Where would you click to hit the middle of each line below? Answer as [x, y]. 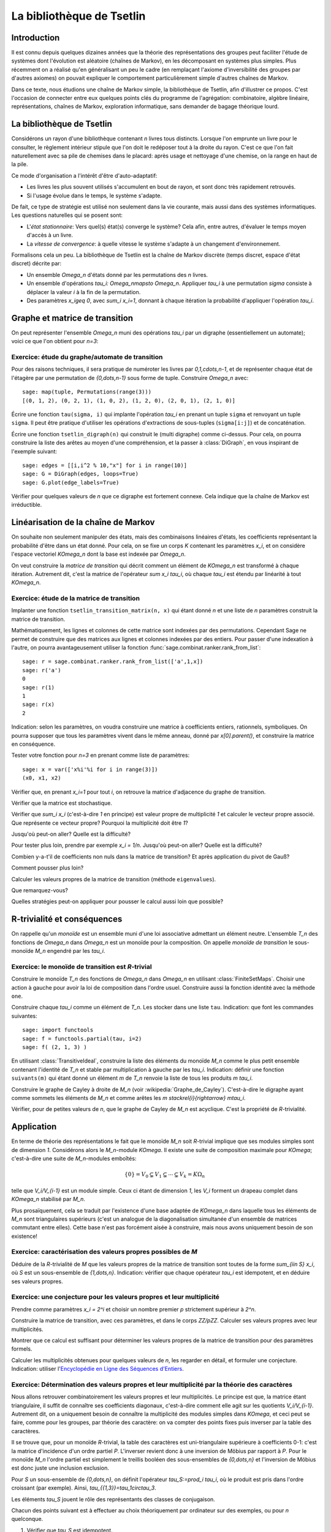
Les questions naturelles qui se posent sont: [67, 215]
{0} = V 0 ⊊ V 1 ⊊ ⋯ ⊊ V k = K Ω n [165, 1175]
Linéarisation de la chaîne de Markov [83, 522]
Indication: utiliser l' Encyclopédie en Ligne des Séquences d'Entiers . [97, 1369]
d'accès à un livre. [50, 235]
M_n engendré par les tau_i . [70, 951]
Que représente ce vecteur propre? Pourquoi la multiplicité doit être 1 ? [100, 823]
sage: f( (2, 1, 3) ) [55, 1047]
